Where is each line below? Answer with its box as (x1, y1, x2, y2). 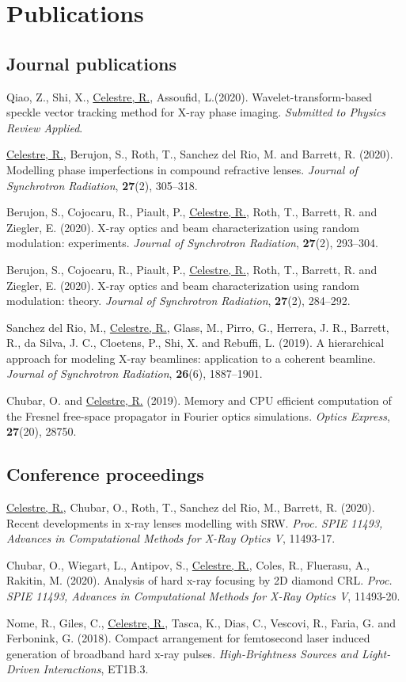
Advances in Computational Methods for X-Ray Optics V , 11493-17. (6, 530, 336, 547)
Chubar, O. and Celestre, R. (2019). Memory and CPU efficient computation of (6, 392, 392, 409)
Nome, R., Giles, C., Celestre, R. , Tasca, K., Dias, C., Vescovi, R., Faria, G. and (6, 614, 396, 631)
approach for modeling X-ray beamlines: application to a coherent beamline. (6, 349, 376, 366)
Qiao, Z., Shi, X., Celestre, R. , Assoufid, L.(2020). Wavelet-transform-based (6, 88, 373, 105)
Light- (361, 645, 391, 661)
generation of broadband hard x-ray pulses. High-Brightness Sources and (6, 645, 358, 661)
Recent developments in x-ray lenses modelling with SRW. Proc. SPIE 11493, (6, 514, 383, 531)
